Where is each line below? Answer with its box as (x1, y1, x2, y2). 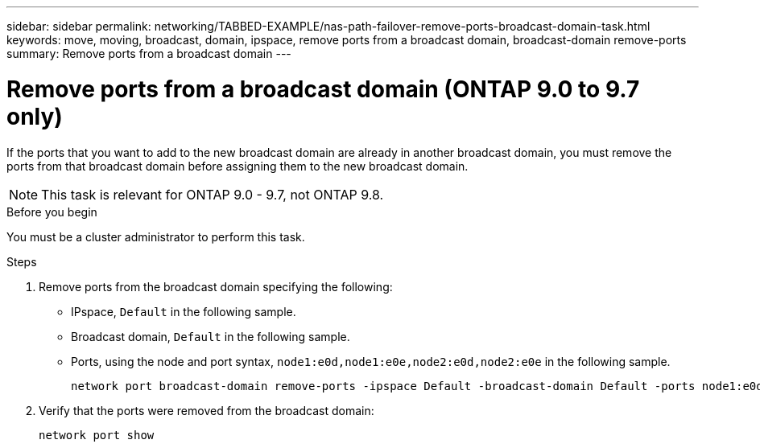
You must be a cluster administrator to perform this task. (6, 229, 305, 244)
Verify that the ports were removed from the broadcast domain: (39, 403, 374, 417)
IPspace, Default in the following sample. (71, 304, 296, 319)
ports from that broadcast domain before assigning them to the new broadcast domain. (6, 158, 469, 173)
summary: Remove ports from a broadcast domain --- (6, 47, 291, 60)
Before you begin (6, 204, 97, 219)
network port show (39, 428, 155, 442)
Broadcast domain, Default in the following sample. (71, 329, 350, 343)
